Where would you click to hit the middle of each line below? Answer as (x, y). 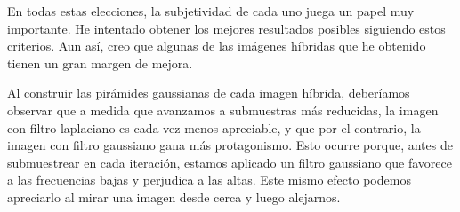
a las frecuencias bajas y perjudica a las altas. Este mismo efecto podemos (209, 180)
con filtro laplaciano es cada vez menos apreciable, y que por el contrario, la (214, 127)
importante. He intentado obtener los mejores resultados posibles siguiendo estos (226, 28)
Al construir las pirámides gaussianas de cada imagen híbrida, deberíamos (209, 93)
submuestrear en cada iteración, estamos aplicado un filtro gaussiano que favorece (230, 162)
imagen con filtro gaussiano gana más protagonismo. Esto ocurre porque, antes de (230, 145)
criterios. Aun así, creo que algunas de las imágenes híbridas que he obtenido (217, 46)
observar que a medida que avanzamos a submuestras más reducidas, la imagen (223, 110)
